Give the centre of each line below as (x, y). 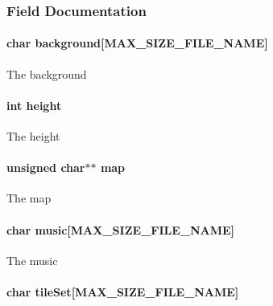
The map (29, 198)
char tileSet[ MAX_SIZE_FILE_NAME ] (123, 292)
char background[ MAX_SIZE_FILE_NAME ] (137, 43)
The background (47, 73)
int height (34, 105)
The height (33, 136)
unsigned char (46, 167)
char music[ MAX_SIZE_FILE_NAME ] (121, 229)
